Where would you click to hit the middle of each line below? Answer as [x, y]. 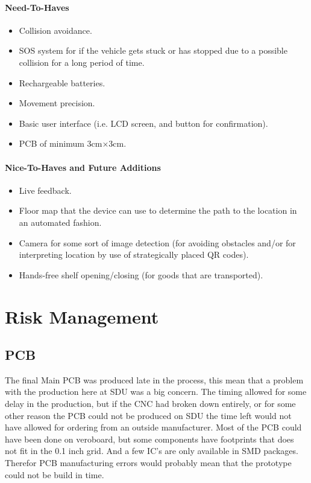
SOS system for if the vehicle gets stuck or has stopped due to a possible [153, 50]
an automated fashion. [60, 222]
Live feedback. [45, 190]
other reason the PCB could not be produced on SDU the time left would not [148, 415]
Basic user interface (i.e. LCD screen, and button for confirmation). [143, 123]
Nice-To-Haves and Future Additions [83, 167]
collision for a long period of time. [82, 62]
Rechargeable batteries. [62, 82]
